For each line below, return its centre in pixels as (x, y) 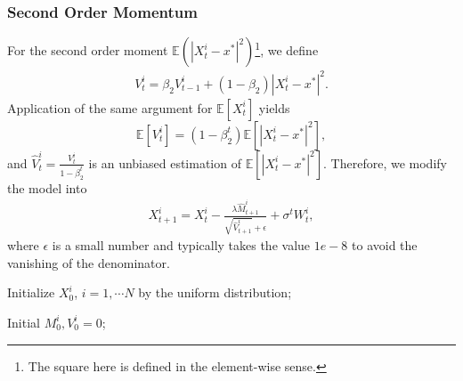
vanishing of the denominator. (89, 262)
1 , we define (287, 49)
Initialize (31, 292)
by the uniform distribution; (215, 292)
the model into (47, 187)
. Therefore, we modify (385, 162)
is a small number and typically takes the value (181, 245)
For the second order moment (88, 50)
